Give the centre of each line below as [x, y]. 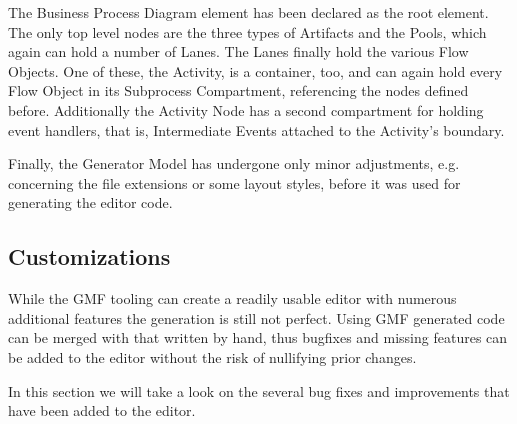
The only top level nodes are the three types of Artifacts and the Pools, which [247, 31]
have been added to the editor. [102, 410]
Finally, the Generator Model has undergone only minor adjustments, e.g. [234, 163]
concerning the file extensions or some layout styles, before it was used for [234, 182]
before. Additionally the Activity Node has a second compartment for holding [246, 109]
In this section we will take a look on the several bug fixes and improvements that [259, 390]
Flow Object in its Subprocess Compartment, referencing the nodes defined [238, 90]
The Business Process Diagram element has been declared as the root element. [248, 12]
